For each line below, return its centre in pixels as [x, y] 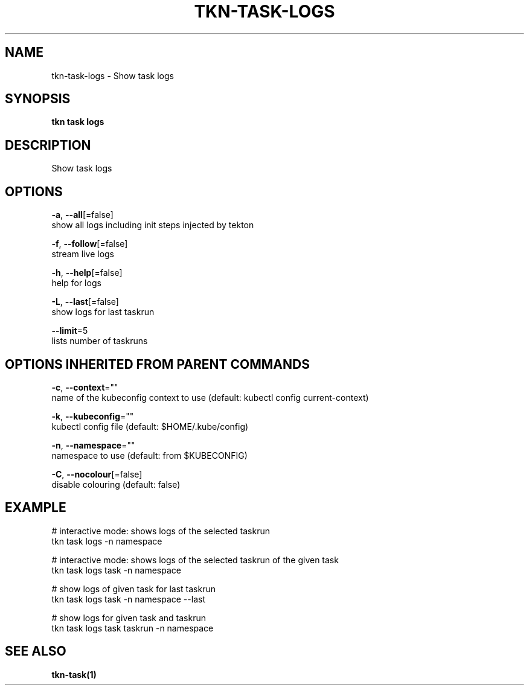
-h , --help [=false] [87, 273]
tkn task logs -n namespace [107, 541]
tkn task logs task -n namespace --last [128, 599]
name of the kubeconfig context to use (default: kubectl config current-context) [210, 397]
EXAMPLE [36, 508]
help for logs [76, 283]
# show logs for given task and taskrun [129, 618]
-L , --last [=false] [85, 302]
